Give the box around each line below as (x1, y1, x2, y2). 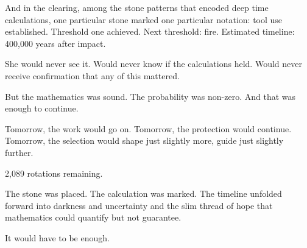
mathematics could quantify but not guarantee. (5, 211, 182, 224)
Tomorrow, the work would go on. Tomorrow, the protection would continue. (5, 122, 292, 135)
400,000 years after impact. (5, 37, 106, 49)
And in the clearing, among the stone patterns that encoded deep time (5, 1, 269, 13)
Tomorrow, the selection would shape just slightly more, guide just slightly (5, 134, 284, 147)
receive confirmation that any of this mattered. (5, 69, 180, 82)
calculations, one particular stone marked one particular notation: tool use (5, 13, 283, 26)
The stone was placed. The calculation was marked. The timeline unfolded (5, 187, 282, 200)
